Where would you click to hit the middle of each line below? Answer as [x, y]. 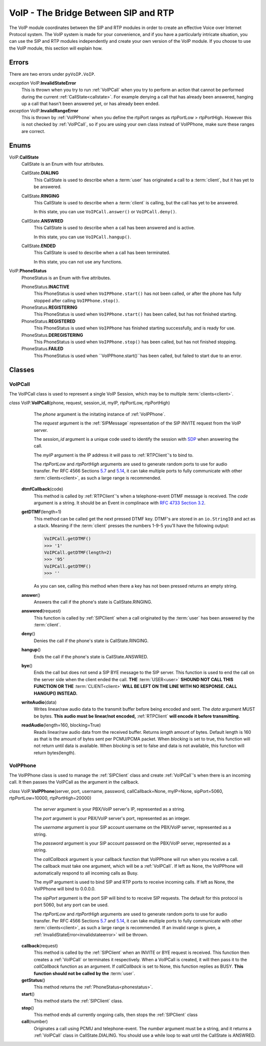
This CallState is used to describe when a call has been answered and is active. [115, 228]
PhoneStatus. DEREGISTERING [52, 335]
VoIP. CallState [24, 157]
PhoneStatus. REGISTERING [50, 307]
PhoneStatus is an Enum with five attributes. [66, 278]
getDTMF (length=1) [41, 512]
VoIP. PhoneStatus [28, 271]
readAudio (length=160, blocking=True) [61, 725]
